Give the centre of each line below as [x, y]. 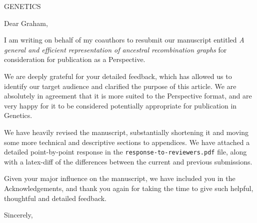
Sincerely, [18, 215]
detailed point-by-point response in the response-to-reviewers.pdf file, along [125, 152]
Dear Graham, [26, 23]
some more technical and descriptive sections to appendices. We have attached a [127, 142]
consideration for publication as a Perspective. [75, 59]
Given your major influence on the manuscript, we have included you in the [120, 178]
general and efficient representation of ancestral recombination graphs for [115, 49]
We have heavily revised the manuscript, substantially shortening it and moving [126, 132]
